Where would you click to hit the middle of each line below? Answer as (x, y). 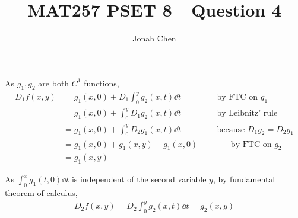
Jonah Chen (154, 38)
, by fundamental (244, 179)
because (231, 129)
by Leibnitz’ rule (247, 113)
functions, (102, 83)
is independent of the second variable (139, 179)
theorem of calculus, (41, 192)
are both (54, 83)
